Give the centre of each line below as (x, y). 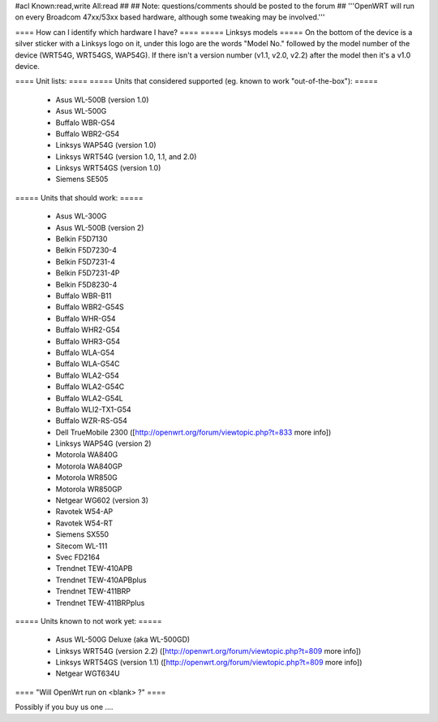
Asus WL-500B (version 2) (100, 227)
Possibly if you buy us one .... (64, 707)
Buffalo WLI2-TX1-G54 (93, 409)
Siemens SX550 (82, 534)
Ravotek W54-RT (84, 523)
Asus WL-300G (81, 216)
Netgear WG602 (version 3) (102, 500)
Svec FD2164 (78, 557)
